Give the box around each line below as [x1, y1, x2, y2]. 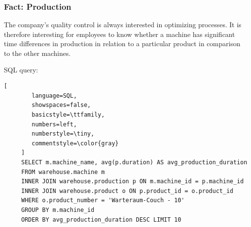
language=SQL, [32, 92, 77, 99]
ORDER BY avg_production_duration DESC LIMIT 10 [21, 216, 182, 223]
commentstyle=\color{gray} [32, 140, 119, 147]
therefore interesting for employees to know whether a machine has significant [4, 29, 235, 39]
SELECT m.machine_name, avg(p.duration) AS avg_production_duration [21, 158, 248, 166]
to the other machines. [4, 48, 71, 58]
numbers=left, [32, 121, 77, 128]
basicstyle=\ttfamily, [32, 111, 105, 118]
